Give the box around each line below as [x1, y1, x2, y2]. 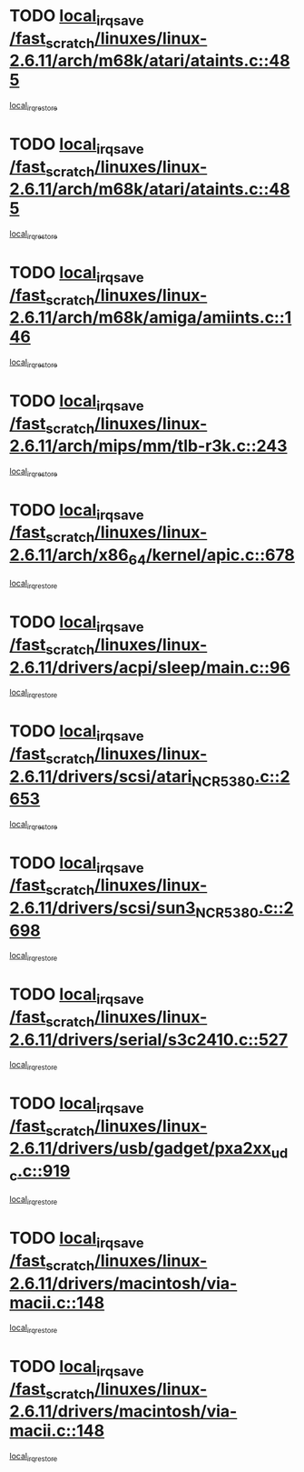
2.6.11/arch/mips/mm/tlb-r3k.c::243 [9, 436, 288, 456]
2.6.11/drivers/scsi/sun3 [9, 897, 196, 918]
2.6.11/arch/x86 [9, 545, 129, 566]
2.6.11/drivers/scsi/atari [9, 766, 192, 786]
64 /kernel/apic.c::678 [128, 545, 295, 568]
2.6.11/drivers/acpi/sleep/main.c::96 [9, 656, 290, 677]
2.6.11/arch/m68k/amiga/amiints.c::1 [9, 307, 292, 328]
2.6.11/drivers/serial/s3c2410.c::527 [9, 1029, 289, 1050]
